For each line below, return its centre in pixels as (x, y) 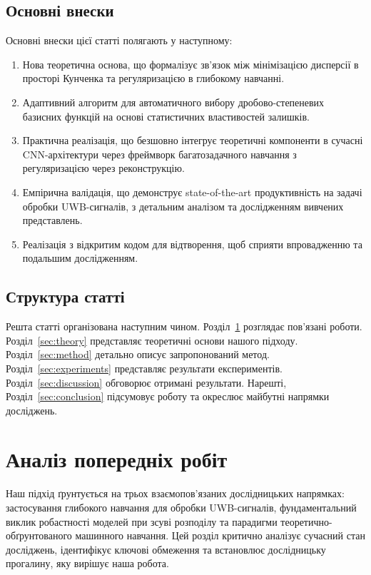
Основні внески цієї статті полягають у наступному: (119, 40)
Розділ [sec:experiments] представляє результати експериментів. (144, 368)
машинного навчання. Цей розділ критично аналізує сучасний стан (220, 535)
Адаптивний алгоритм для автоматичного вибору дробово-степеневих (173, 102)
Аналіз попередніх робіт (117, 459)
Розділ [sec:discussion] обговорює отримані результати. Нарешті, (146, 382)
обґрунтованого (39, 535)
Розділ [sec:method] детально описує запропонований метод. (138, 354)
